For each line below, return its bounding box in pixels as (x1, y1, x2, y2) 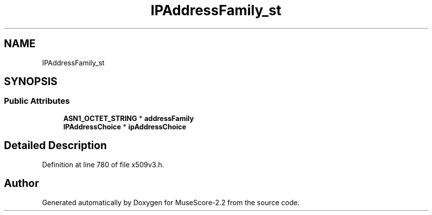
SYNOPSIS (4, 75, 58, 88)
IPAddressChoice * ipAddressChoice (63, 122, 186, 131)
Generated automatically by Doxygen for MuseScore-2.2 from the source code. (42, 198, 300, 207)
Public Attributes (4, 96, 70, 106)
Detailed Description (4, 139, 107, 152)
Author (4, 177, 39, 190)
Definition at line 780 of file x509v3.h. (42, 160, 164, 169)
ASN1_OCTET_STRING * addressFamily (63, 114, 194, 123)
